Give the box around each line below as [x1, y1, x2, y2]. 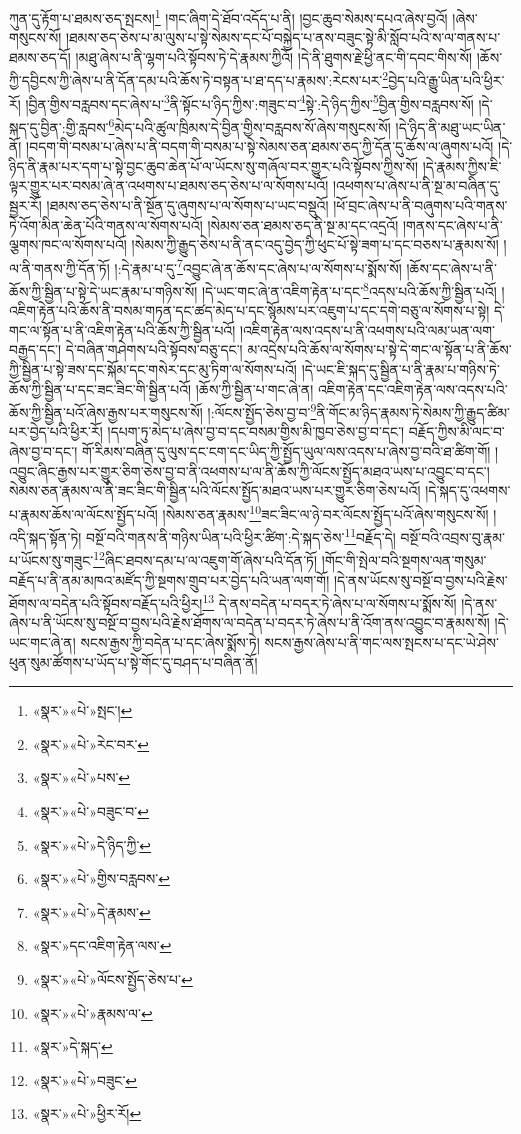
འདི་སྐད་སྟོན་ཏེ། [9, 526, 82, 547]
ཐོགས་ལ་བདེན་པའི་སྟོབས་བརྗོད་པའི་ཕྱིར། [9, 592, 203, 613]
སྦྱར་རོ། [9, 194, 42, 215]
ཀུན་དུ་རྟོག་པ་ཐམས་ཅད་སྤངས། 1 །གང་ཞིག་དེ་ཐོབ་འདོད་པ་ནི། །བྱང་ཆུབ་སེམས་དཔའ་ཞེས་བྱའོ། [9, 5, 448, 28]
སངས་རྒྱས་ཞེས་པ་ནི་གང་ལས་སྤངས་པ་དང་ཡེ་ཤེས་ [264, 632, 499, 653]
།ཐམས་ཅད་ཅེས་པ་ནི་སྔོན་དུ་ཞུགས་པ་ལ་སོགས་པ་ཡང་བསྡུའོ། [46, 194, 329, 215]
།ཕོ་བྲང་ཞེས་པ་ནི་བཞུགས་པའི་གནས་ [333, 194, 508, 215]
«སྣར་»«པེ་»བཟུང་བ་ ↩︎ [32, 801, 149, 821]
